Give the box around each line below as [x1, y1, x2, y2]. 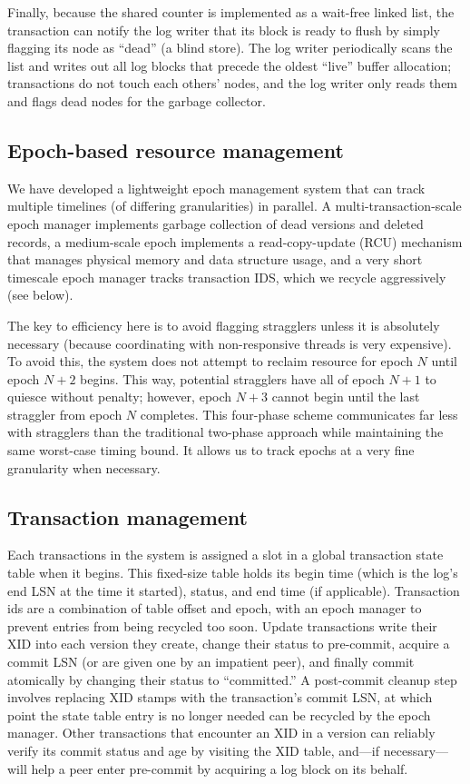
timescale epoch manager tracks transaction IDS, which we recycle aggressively [7, 267, 446, 286]
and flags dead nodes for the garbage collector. [7, 91, 266, 110]
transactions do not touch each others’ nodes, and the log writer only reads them [7, 74, 458, 93]
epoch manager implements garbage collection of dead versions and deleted [7, 213, 424, 233]
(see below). [7, 285, 73, 304]
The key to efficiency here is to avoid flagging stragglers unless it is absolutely [7, 315, 440, 334]
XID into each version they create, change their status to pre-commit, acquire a [7, 634, 450, 653]
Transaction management [7, 502, 248, 531]
